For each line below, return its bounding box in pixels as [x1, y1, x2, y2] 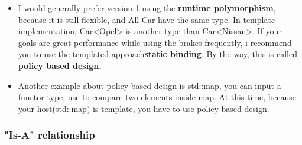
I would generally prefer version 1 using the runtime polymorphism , [18, 2, 276, 14]
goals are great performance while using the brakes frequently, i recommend [18, 36, 292, 48]
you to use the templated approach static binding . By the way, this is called [18, 48, 297, 60]
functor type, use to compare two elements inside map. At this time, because [18, 91, 296, 103]
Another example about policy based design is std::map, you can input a [18, 79, 281, 91]
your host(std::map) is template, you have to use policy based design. [18, 102, 269, 114]
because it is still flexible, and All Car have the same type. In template [18, 13, 275, 25]
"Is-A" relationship [4, 127, 95, 142]
